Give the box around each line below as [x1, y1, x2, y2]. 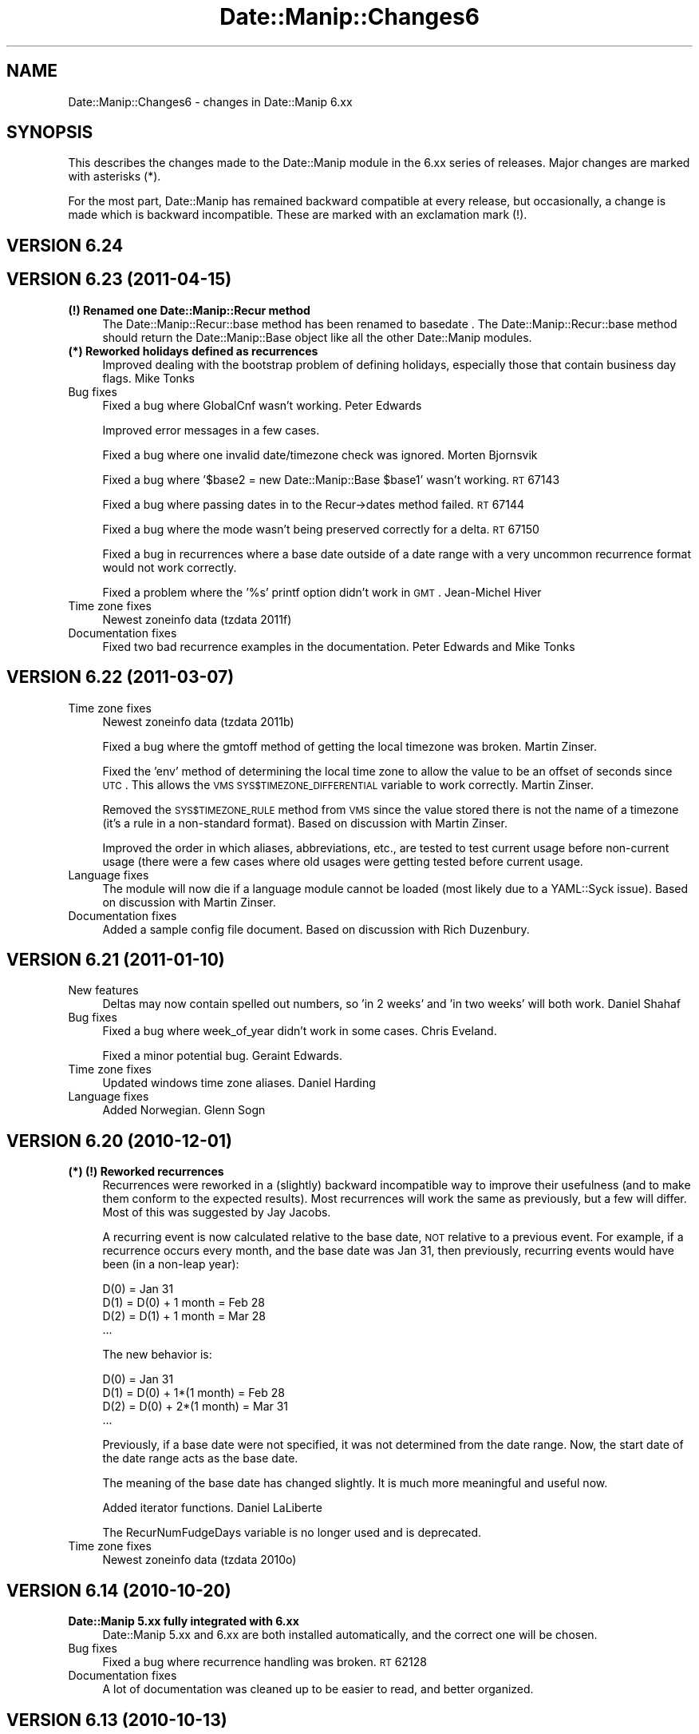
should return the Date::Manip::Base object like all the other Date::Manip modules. [102, 330, 532, 344]
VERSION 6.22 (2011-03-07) [6, 667, 235, 688]
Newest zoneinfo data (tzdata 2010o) [102, 1553, 297, 1567]
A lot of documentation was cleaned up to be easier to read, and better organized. [102, 1682, 534, 1696]
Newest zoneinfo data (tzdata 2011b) [102, 714, 294, 728]
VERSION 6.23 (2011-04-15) [6, 269, 232, 290]
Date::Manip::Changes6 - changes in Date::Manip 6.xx [68, 94, 353, 109]
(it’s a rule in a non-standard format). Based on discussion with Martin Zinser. [102, 815, 507, 830]
